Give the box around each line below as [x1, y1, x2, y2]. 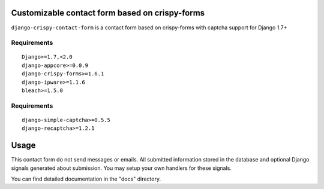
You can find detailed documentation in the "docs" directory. [11, 175, 161, 182]
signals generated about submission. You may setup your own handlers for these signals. [11, 164, 232, 172]
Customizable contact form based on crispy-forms [11, 8, 205, 18]
